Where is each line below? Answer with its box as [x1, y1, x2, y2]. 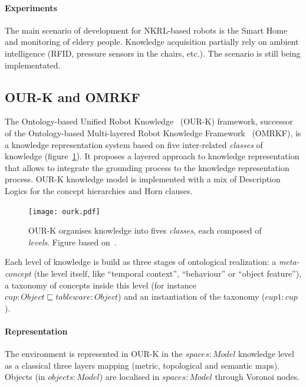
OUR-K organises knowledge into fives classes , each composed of [28, 224, 262, 237]
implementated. [5, 58, 61, 71]
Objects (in [5, 370, 45, 383]
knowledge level [238, 347, 294, 360]
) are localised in [99, 370, 160, 383]
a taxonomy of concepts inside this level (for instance [5, 278, 197, 291]
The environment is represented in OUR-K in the [5, 347, 183, 360]
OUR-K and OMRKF [5, 87, 140, 106]
